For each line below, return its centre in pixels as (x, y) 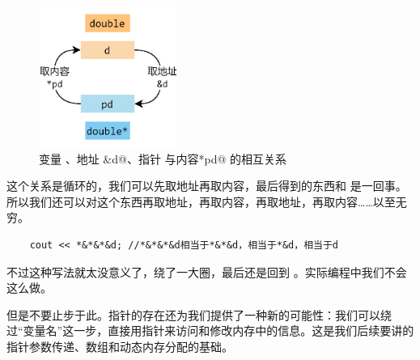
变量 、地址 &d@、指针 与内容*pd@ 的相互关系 (163, 158)
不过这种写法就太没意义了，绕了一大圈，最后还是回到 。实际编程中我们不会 (207, 271)
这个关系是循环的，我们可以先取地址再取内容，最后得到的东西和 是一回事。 (207, 186)
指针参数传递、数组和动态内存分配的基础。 (120, 346)
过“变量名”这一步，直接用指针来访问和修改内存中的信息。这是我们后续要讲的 (210, 330)
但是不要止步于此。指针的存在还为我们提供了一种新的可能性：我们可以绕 (199, 314)
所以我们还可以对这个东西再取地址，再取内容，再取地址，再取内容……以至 (201, 201)
